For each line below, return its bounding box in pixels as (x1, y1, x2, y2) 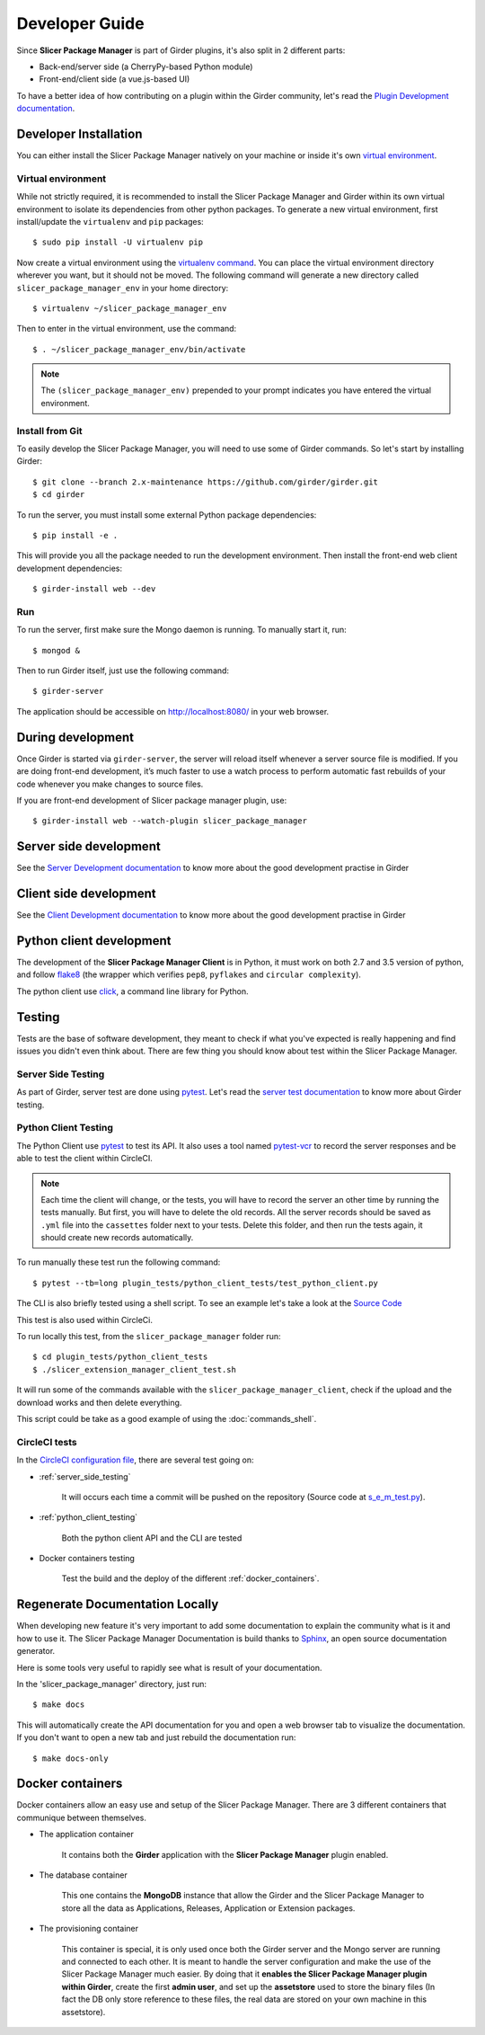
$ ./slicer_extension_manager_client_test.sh (32, 1364, 237, 1374)
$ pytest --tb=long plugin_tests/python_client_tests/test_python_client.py (32, 1277, 379, 1288)
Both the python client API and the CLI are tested (61, 1533, 242, 1543)
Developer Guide (16, 13, 145, 33)
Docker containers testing (39, 1553, 135, 1564)
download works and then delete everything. (16, 1397, 182, 1408)
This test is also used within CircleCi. (16, 1314, 153, 1325)
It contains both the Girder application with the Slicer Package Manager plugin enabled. (61, 1849, 389, 1860)
